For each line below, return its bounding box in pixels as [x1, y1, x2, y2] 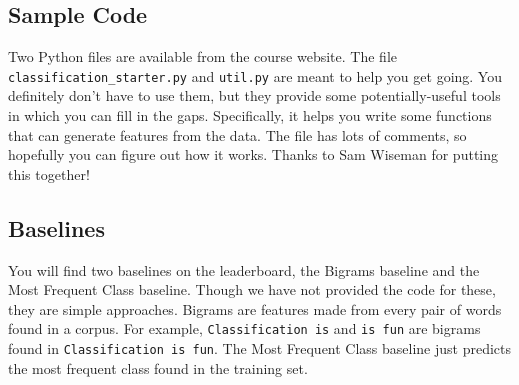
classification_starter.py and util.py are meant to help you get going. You [8, 65, 502, 86]
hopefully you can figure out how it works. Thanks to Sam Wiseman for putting [8, 144, 498, 165]
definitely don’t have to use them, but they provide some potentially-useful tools [8, 85, 501, 106]
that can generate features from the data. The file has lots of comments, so [8, 124, 467, 145]
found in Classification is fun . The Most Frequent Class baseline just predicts [8, 338, 512, 359]
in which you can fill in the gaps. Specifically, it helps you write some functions [8, 105, 492, 126]
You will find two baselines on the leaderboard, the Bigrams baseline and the [8, 259, 480, 280]
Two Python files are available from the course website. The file [8, 46, 398, 67]
